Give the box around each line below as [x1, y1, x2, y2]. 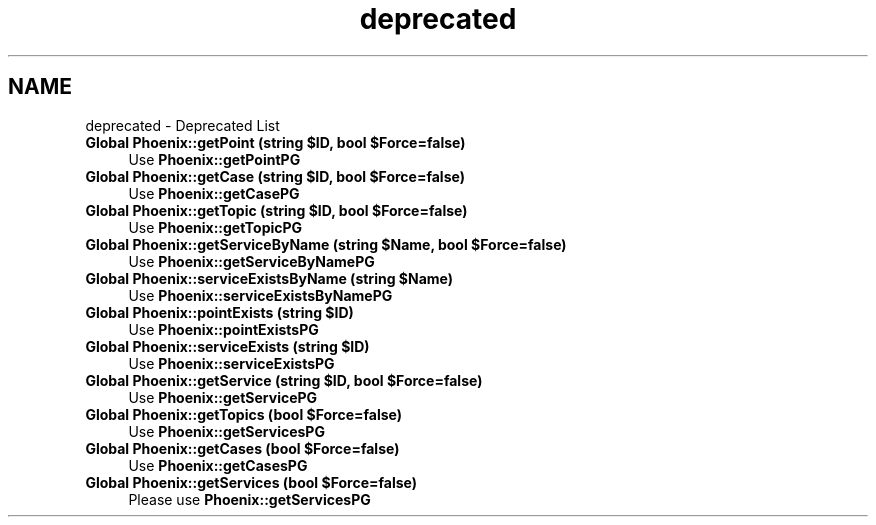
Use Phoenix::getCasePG [128, 184, 300, 202]
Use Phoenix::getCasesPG [128, 456, 308, 474]
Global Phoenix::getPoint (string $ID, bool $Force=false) [85, 133, 466, 151]
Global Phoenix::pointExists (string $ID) [85, 303, 354, 321]
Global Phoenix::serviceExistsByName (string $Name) [85, 269, 453, 287]
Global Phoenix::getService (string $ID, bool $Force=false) [85, 371, 483, 389]
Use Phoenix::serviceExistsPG [128, 354, 335, 372]
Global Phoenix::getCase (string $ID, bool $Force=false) [85, 167, 465, 185]
